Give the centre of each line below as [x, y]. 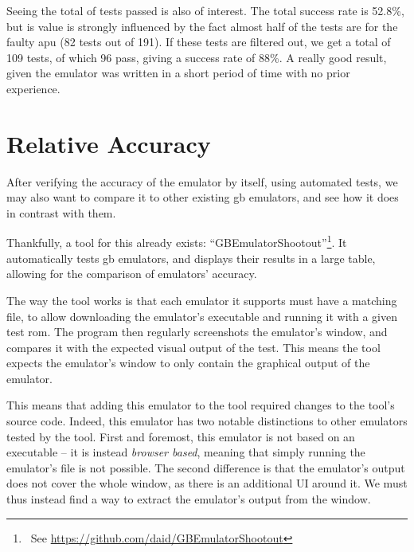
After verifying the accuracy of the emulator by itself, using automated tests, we [202, 181]
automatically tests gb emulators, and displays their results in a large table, [191, 258]
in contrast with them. [61, 212]
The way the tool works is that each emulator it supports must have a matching [202, 300]
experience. [33, 88]
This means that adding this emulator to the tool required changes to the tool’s [201, 405]
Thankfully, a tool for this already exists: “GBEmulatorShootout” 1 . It [177, 241]
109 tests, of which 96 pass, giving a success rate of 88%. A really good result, [197, 57]
